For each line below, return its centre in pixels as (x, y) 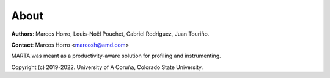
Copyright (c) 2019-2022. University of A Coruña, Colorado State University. (107, 67)
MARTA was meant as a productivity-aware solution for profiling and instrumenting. (116, 56)
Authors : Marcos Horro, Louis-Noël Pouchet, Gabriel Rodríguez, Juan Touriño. (110, 34)
